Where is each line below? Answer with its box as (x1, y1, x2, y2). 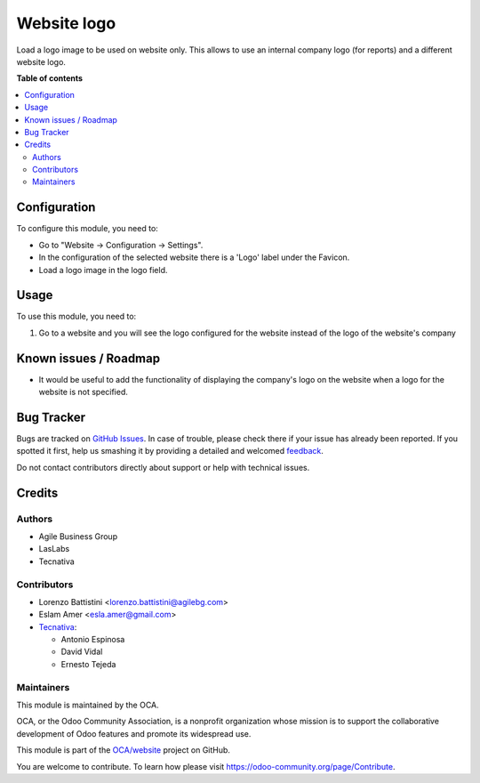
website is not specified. (38, 387, 129, 398)
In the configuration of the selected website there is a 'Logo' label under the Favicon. (38, 252, 350, 262)
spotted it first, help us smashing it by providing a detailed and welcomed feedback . (16, 446, 324, 456)
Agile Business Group (38, 530, 118, 542)
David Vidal (60, 646, 103, 658)
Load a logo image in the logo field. (38, 264, 168, 275)
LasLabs (38, 544, 70, 554)
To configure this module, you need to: (16, 223, 159, 234)
